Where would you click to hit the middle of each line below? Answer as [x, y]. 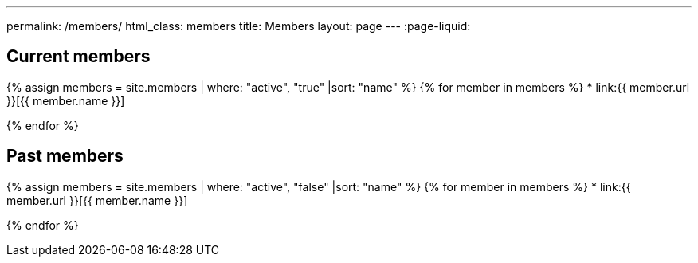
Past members [65, 156]
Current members [78, 57]
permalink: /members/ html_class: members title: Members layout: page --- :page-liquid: [239, 26]
